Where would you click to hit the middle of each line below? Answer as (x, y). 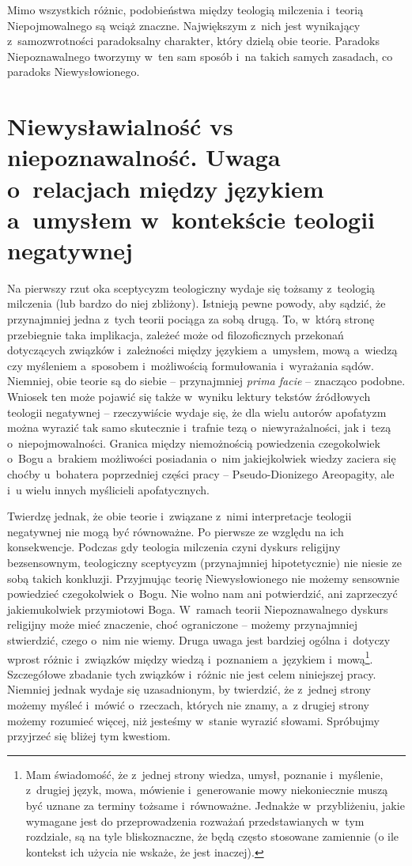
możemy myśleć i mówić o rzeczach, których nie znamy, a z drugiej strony (188, 704)
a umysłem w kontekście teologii (191, 219)
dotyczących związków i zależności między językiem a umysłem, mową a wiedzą (202, 350)
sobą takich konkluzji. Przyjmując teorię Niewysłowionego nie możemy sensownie (204, 578)
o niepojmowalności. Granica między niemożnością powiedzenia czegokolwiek (194, 442)
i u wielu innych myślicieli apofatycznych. (108, 489)
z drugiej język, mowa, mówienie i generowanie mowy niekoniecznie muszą (207, 790)
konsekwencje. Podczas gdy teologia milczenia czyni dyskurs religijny (174, 547)
